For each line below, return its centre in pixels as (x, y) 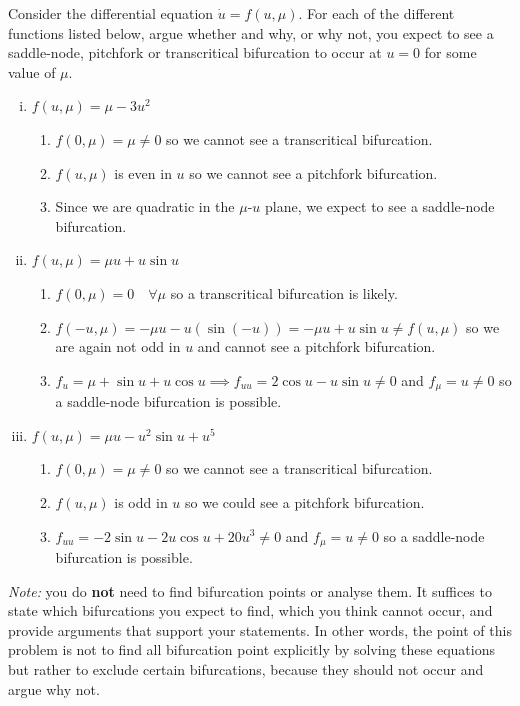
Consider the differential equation (111, 13)
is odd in (141, 501)
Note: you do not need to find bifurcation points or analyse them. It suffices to (250, 590)
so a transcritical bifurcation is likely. (284, 292)
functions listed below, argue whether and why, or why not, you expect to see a (251, 32)
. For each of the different (376, 13)
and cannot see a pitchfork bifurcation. (316, 346)
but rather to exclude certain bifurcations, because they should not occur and (246, 668)
